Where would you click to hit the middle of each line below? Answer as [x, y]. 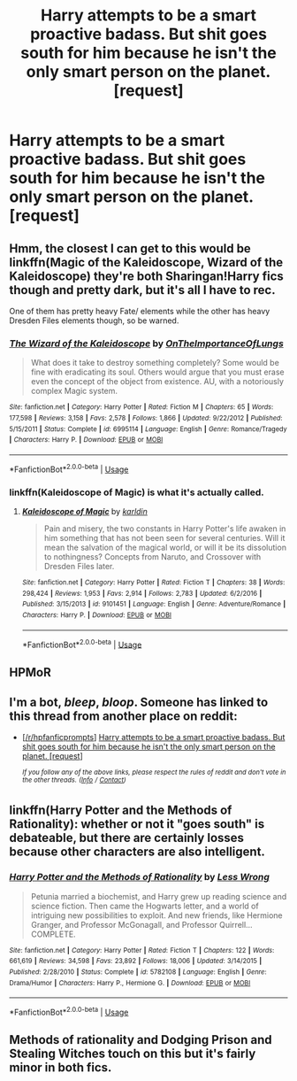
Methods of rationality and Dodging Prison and [141, 1040]
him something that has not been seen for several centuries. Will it [164, 537]
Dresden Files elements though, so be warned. [94, 320]
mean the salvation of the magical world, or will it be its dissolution [165, 547]
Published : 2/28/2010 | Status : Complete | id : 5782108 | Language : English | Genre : [138, 972]
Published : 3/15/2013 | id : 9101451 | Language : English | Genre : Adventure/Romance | [154, 604]
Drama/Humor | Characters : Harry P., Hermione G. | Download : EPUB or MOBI [130, 983]
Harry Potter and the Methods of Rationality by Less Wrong [139, 877]
